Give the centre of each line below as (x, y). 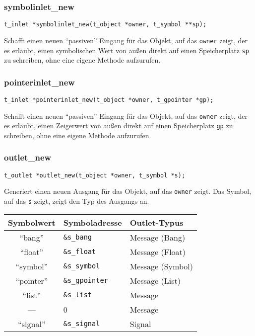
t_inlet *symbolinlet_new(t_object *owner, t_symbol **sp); (105, 25)
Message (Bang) (158, 237)
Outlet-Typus (157, 222)
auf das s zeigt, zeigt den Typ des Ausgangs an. (77, 201)
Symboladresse (93, 222)
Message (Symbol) (161, 266)
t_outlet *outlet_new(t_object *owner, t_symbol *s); (95, 175)
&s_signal (82, 324)
